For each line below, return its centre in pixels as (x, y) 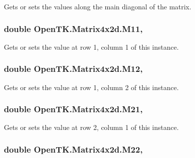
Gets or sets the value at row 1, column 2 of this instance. (91, 87)
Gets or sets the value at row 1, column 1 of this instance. (91, 47)
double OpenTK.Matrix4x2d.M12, (73, 69)
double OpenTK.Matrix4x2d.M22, (73, 149)
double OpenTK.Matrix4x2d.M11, (73, 28)
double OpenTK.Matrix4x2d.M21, (73, 109)
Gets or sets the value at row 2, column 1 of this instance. (91, 127)
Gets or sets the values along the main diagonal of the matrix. (98, 6)
